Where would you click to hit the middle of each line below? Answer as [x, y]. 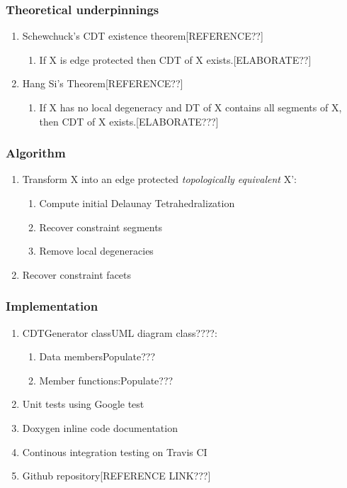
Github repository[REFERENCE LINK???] [116, 476]
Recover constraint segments [101, 227]
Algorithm [36, 153]
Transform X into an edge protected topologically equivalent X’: [159, 179]
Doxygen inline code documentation [100, 427]
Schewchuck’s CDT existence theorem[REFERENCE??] [143, 36]
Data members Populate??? [97, 356]
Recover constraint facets [77, 274]
